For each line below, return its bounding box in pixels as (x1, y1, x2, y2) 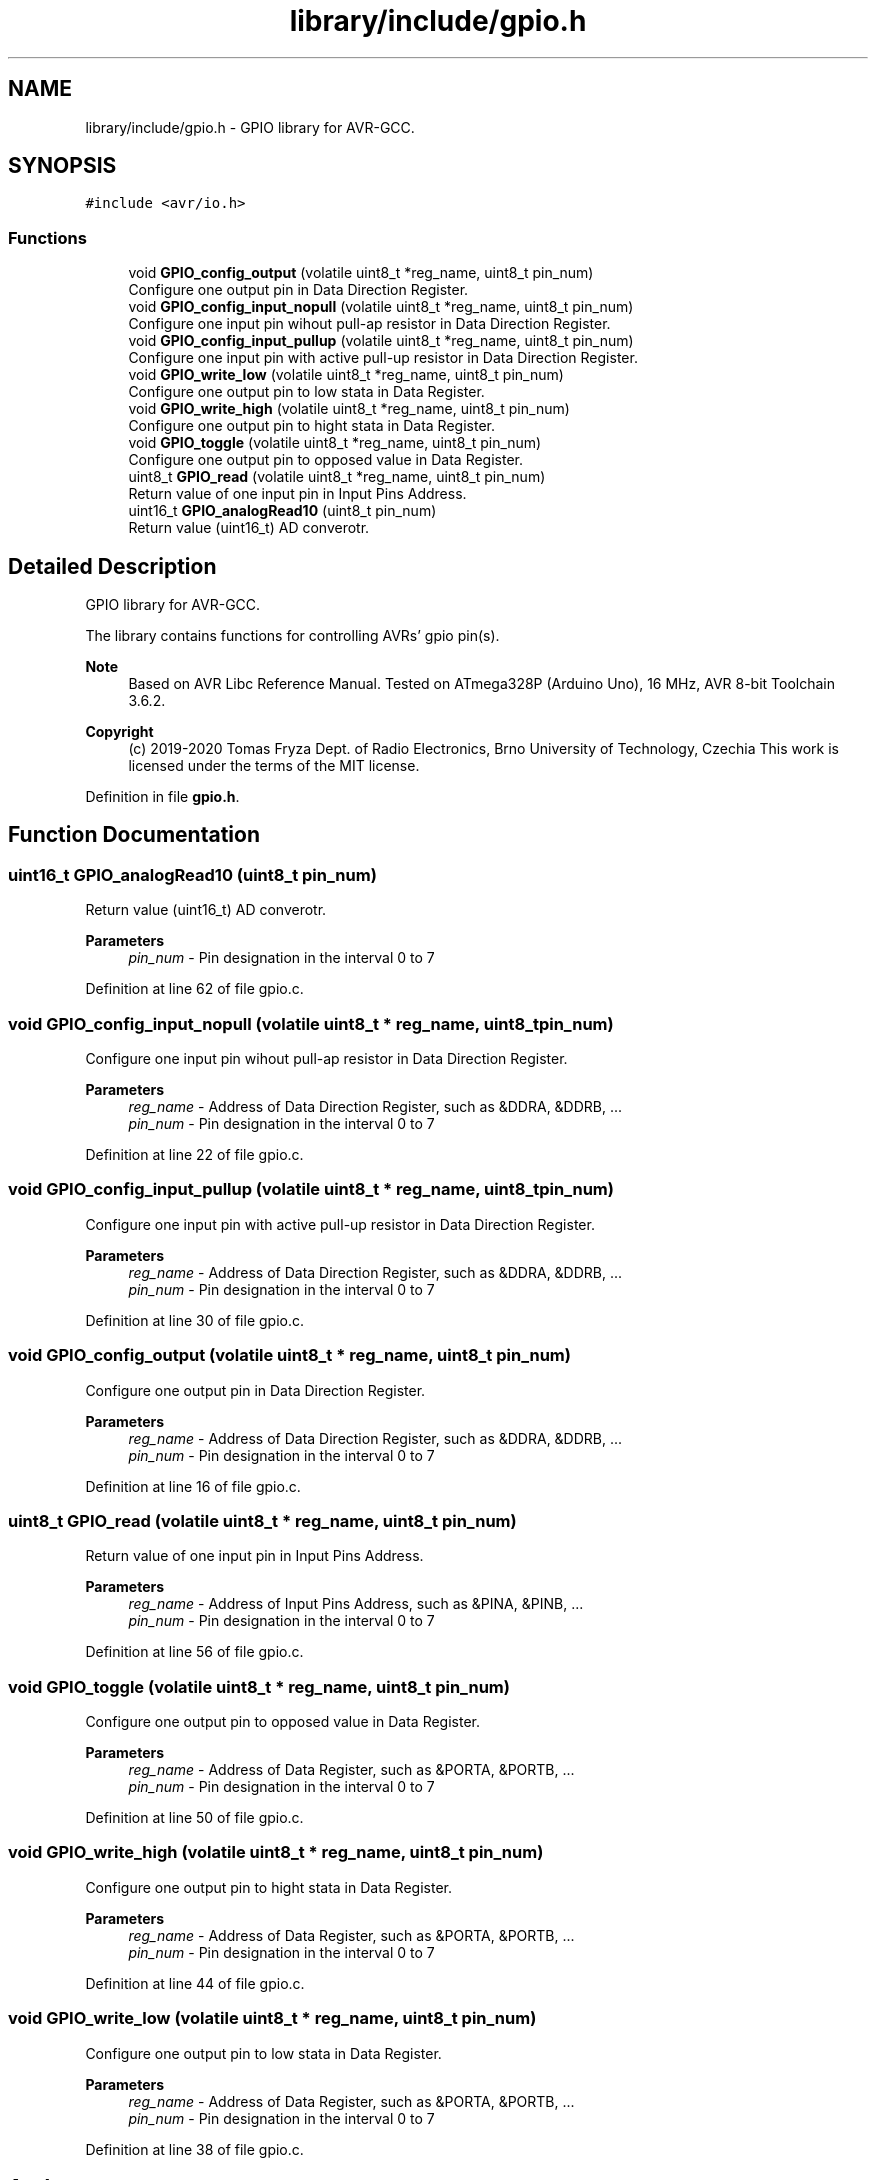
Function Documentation (8, 822, 260, 848)
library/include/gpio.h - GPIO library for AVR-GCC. (85, 118, 415, 136)
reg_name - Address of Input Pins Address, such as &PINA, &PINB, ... (128, 1595, 584, 1613)
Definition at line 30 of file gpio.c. (85, 1311, 304, 1329)
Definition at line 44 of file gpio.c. (85, 1974, 305, 1992)
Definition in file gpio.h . (85, 788, 240, 806)
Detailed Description (8, 553, 217, 579)
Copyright (85, 723, 154, 741)
